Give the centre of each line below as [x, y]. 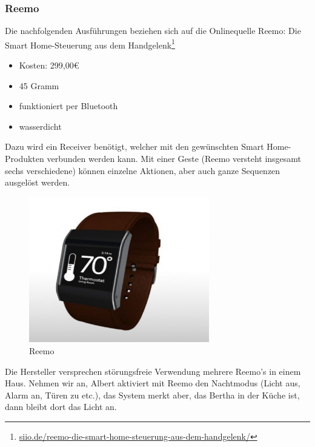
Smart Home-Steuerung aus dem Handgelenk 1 [90, 44]
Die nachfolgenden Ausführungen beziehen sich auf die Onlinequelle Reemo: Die [153, 31]
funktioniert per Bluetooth [68, 106]
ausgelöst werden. [38, 182]
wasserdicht [40, 126]
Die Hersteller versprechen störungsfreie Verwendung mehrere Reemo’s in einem [153, 371]
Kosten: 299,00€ [49, 65]
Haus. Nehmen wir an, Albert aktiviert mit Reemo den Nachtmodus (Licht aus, [153, 383]
